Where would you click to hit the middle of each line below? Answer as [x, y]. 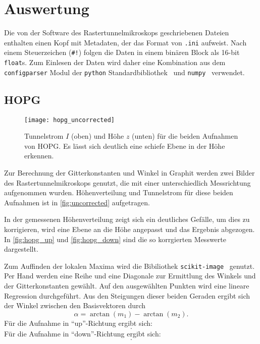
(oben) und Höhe [98, 136]
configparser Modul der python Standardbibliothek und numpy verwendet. [124, 72]
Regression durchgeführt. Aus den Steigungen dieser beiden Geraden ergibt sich [127, 295]
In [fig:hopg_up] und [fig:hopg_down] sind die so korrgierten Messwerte [115, 239]
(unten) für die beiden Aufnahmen [185, 136]
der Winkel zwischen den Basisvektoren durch [75, 305]
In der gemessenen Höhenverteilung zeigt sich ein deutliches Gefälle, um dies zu [127, 219]
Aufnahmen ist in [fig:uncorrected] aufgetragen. [77, 202]
